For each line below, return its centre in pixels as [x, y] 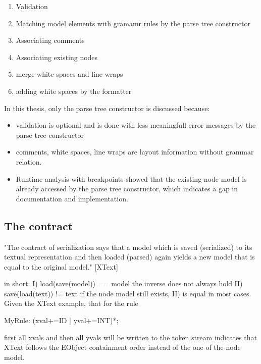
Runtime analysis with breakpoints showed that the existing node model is [131, 178]
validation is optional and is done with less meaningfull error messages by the [136, 125]
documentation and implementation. [72, 198]
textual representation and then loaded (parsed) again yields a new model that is [129, 257]
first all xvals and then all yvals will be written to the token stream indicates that [130, 337]
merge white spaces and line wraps [69, 74]
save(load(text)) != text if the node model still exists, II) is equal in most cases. [128, 293]
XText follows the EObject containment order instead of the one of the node [122, 347]
